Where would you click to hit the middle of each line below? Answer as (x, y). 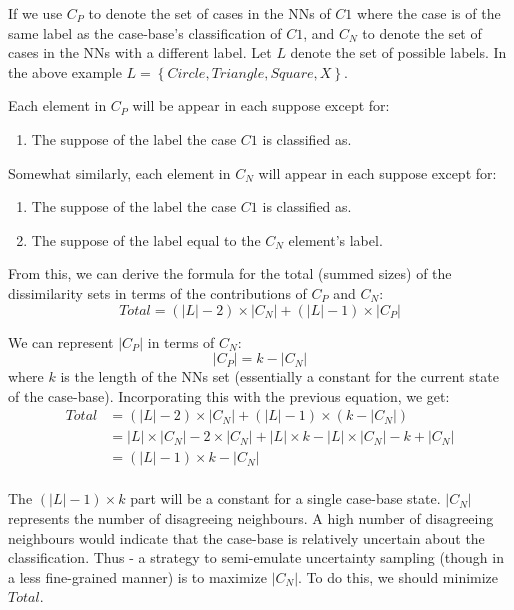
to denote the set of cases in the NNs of (209, 13)
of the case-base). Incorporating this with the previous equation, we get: (229, 395)
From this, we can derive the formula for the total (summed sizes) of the (230, 273)
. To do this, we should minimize (398, 576)
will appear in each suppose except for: (377, 172)
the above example (65, 71)
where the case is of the (429, 13)
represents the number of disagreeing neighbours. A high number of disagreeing (251, 518)
